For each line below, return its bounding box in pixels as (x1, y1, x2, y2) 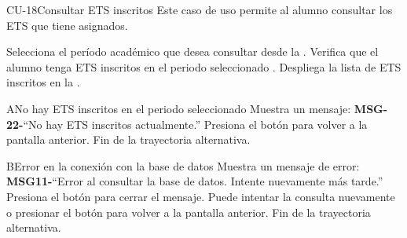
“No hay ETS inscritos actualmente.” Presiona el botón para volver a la (23, 115, 368, 132)
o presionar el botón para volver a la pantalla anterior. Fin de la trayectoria (6, 203, 371, 220)
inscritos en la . (6, 74, 80, 90)
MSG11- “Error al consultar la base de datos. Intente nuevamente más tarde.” (6, 173, 383, 189)
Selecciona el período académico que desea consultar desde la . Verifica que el (6, 43, 379, 60)
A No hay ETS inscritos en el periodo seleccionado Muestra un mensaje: (6, 100, 351, 116)
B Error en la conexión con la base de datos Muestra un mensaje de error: (6, 157, 360, 174)
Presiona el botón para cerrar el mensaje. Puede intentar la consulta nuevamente (6, 188, 395, 204)
